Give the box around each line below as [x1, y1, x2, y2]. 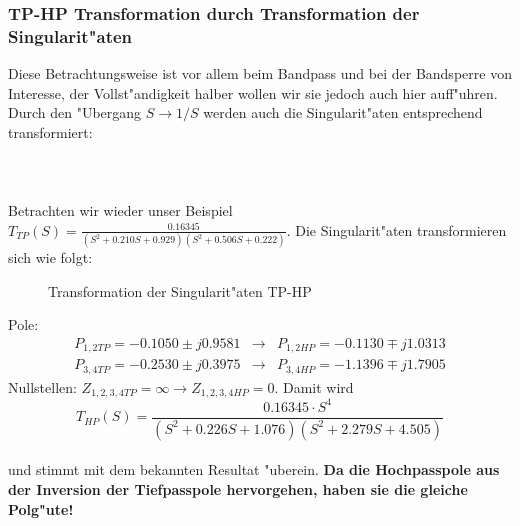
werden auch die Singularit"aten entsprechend [203, 102, 483, 123]
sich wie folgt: [8, 247, 93, 268]
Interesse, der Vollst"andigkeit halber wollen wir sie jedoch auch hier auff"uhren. [8, 82, 498, 103]
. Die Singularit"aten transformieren [286, 219, 507, 240]
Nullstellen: [8, 376, 77, 397]
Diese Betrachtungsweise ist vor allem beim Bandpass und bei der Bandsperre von [8, 63, 512, 84]
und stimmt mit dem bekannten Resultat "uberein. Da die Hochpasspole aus [8, 459, 500, 480]
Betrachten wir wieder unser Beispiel [8, 200, 233, 221]
